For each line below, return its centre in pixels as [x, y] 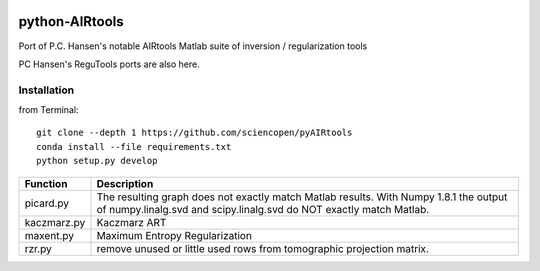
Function [46, 183]
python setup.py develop [97, 161]
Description [125, 183]
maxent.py [49, 235]
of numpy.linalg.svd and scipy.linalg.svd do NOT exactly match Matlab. [263, 209]
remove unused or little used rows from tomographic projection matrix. [263, 248]
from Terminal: [48, 110]
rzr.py [38, 248]
